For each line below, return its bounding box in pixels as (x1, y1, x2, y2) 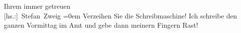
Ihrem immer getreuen (4, 1, 71, 11)
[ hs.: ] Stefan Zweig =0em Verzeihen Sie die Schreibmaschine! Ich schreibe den (4, 10, 237, 20)
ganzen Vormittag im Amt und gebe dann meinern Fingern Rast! (4, 20, 198, 30)
